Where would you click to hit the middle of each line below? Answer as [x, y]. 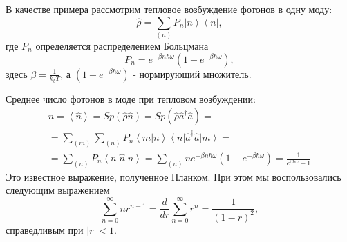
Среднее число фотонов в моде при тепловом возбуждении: [131, 98]
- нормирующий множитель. [192, 73]
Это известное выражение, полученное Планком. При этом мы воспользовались [173, 176]
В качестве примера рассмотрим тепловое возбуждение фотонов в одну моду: [169, 9]
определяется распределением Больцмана [122, 45]
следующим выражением [58, 190]
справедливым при [45, 229]
